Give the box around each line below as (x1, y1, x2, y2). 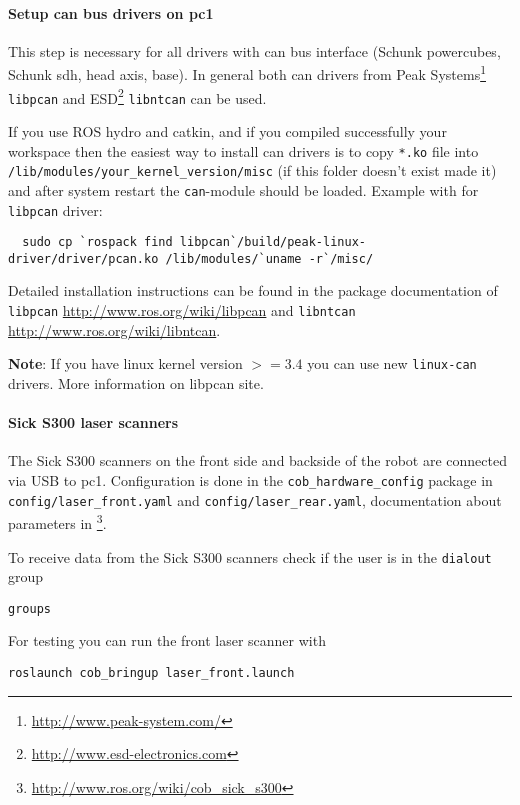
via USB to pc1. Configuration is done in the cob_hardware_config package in (8, 469, 493, 490)
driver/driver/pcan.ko (8, 251, 159, 266)
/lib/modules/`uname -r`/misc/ (165, 251, 374, 266)
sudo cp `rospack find (22, 235, 173, 250)
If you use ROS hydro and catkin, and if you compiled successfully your (8, 120, 447, 141)
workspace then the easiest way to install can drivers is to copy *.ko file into (8, 140, 479, 161)
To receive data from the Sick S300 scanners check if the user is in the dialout (8, 546, 492, 567)
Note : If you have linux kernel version (8, 353, 243, 374)
